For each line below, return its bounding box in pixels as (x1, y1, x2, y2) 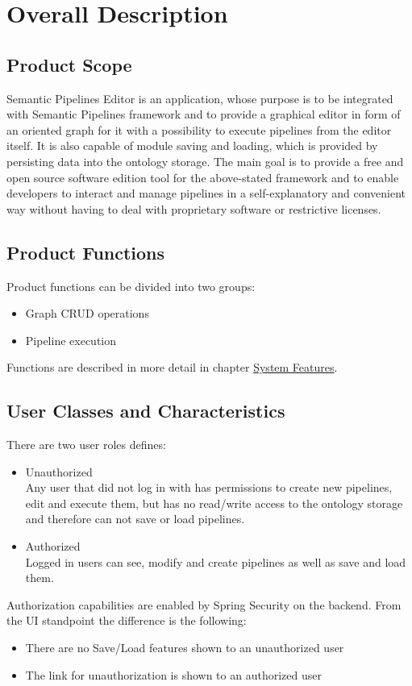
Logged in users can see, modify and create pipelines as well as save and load (25, 553, 406, 570)
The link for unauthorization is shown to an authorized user (25, 666, 322, 683)
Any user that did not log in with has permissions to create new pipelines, (25, 479, 393, 496)
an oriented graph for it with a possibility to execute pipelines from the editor (6, 121, 392, 138)
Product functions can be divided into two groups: (6, 277, 256, 294)
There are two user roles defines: (6, 436, 166, 453)
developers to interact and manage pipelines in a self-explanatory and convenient (6, 185, 406, 202)
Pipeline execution (25, 331, 117, 348)
